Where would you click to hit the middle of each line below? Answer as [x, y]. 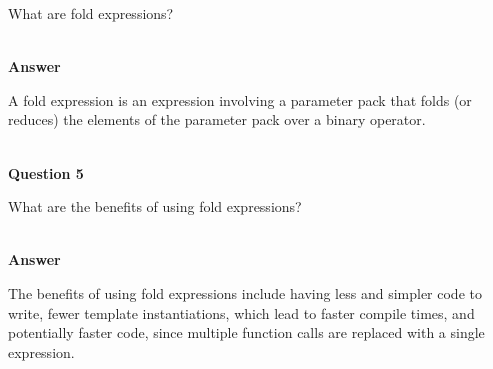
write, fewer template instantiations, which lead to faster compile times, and [241, 312]
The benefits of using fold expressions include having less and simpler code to [245, 292]
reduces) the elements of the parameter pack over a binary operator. [217, 119]
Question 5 [46, 172]
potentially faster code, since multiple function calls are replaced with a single [246, 332]
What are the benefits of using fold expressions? [155, 206]
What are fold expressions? [91, 13]
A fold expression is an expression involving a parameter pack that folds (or [240, 99]
